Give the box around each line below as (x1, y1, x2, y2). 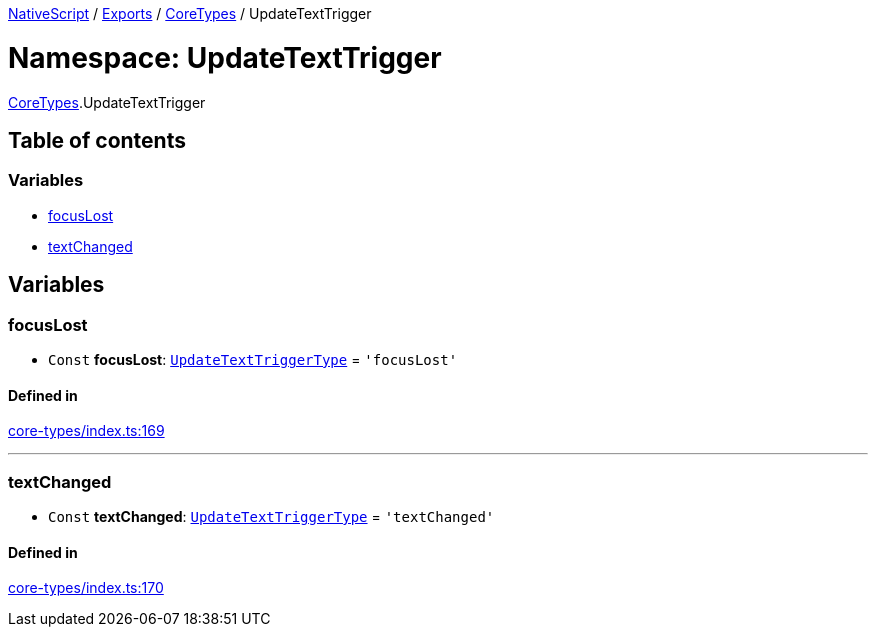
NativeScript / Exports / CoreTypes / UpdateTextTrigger (8, 5, 372, 22)
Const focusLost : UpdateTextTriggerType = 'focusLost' (48, 350, 458, 368)
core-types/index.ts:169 (8, 422, 165, 440)
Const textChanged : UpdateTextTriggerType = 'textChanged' (48, 507, 495, 525)
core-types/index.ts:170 (8, 579, 164, 597)
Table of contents (8, 127, 186, 153)
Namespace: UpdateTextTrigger (8, 40, 442, 75)
